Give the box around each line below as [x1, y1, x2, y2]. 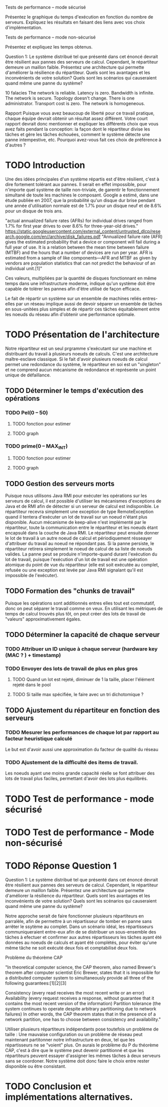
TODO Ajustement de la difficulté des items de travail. [5, 758, 138, 765]
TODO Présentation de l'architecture [5, 329, 160, 340]
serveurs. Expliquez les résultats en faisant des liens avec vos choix [5, 19, 145, 25]
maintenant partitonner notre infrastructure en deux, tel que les [5, 1036, 135, 1042]
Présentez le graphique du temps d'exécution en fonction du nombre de [5, 14, 153, 19]
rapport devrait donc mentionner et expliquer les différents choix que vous [5, 121, 158, 126]
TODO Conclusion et [5, 1080, 92, 1092]
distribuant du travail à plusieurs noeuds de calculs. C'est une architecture [5, 350, 158, 356]
